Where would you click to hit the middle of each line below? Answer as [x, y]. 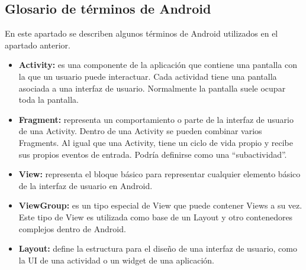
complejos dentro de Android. [72, 228]
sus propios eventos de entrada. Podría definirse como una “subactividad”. [153, 154]
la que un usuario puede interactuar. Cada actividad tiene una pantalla [148, 76]
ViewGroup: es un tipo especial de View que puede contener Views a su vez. [160, 205]
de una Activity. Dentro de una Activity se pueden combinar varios [140, 131]
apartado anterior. [38, 45]
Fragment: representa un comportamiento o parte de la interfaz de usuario [156, 119]
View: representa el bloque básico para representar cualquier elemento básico [160, 174]
